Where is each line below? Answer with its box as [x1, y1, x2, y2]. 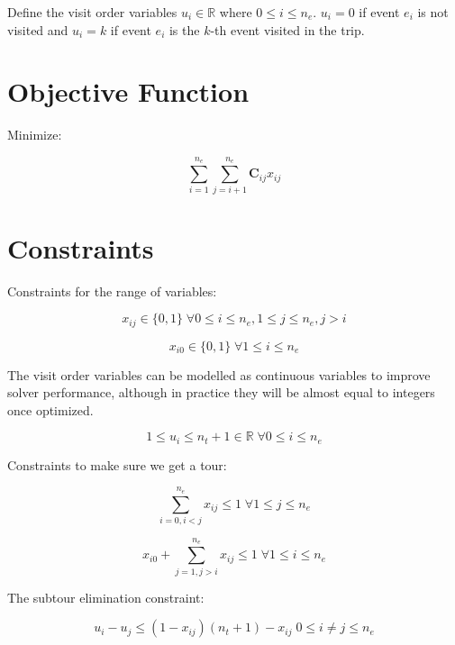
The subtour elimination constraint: [7, 587, 205, 606]
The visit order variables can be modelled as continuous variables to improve [7, 365, 431, 384]
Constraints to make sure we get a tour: [7, 455, 227, 474]
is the [168, 20, 200, 39]
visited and [7, 20, 68, 39]
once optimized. [7, 400, 94, 419]
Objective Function [7, 73, 250, 110]
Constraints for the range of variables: [7, 281, 217, 300]
